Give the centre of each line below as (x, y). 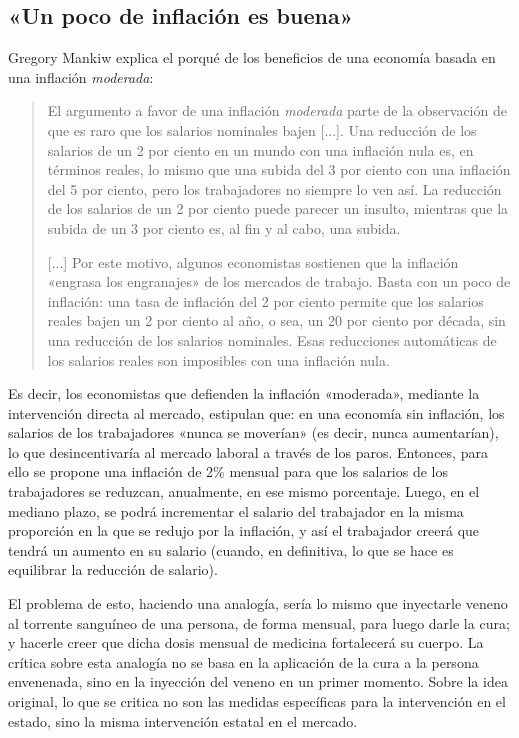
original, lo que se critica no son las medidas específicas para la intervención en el (257, 701)
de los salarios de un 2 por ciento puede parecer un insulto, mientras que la (278, 208)
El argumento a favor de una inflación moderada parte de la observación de (277, 110)
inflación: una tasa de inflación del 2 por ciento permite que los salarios (265, 300)
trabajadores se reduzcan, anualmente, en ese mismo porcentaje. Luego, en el (244, 491)
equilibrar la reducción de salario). (113, 569)
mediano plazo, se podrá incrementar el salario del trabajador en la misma (236, 510)
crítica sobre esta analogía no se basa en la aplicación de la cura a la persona (243, 661)
